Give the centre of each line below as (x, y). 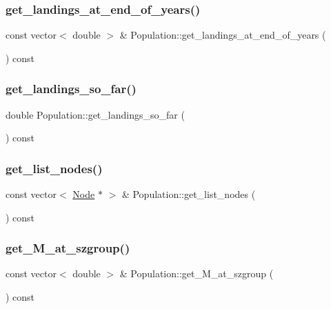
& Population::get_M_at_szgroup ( (197, 273)
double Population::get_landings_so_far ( (95, 114)
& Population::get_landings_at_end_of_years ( (223, 35)
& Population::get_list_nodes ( (189, 194)
